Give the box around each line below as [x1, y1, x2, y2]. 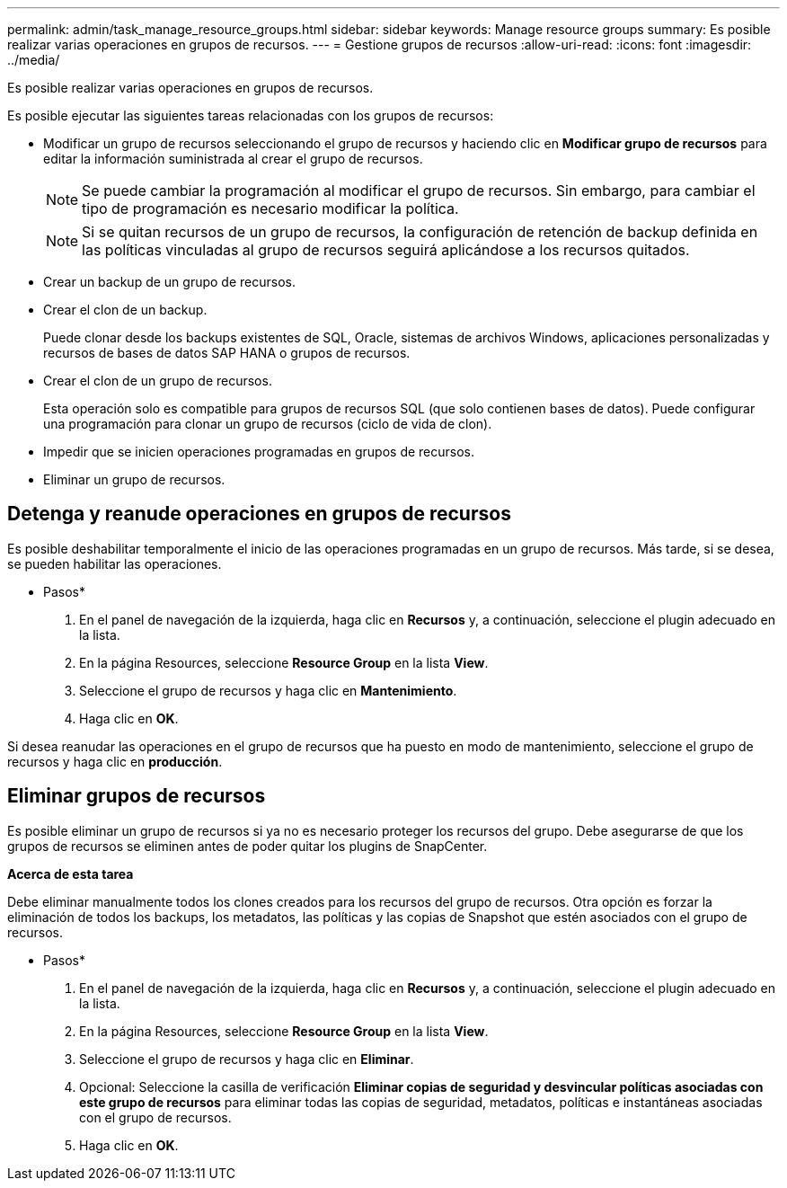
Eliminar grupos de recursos [7, 785, 266, 808]
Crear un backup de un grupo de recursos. [43, 274, 296, 289]
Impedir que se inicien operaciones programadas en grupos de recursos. [43, 444, 475, 459]
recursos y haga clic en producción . [7, 753, 223, 769]
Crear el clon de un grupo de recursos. [43, 373, 272, 388]
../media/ [7, 52, 60, 67]
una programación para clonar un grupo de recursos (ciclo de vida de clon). [43, 416, 492, 431]
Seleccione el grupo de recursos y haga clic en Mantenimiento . [79, 682, 457, 698]
